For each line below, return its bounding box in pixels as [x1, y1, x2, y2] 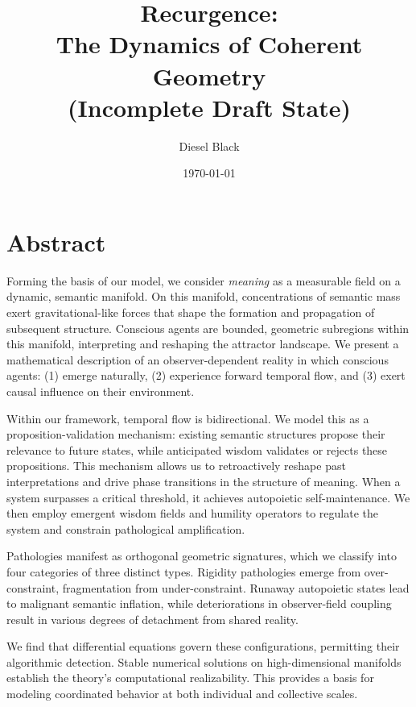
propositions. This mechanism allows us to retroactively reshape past [6, 457, 346, 474]
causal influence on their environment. [6, 382, 195, 399]
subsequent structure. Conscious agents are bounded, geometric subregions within [6, 319, 410, 336]
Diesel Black [179, 137, 240, 154]
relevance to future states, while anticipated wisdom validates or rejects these [6, 441, 388, 458]
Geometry [152, 59, 266, 92]
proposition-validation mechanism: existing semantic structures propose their [6, 426, 385, 443]
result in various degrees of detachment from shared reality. [6, 610, 299, 627]
